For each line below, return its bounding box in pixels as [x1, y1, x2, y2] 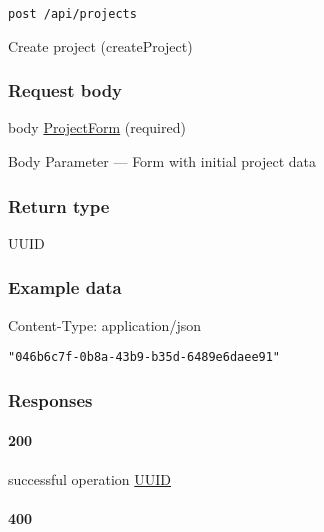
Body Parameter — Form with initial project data [8, 151, 316, 172]
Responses [8, 387, 93, 412]
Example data [8, 275, 122, 300]
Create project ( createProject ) [8, 35, 193, 56]
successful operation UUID [8, 468, 172, 489]
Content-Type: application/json [8, 314, 201, 335]
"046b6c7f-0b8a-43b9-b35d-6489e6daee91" [8, 350, 281, 365]
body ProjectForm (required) [8, 117, 186, 138]
